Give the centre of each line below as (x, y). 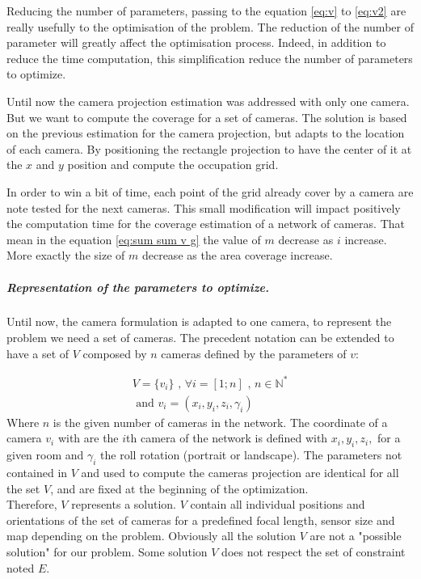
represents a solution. (124, 504)
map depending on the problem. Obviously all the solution (152, 536)
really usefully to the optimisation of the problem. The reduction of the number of (210, 26)
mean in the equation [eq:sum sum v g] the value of (134, 239)
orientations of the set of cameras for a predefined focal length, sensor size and (201, 520)
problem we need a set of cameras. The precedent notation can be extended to (200, 338)
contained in (37, 472)
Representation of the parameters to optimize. (138, 287)
